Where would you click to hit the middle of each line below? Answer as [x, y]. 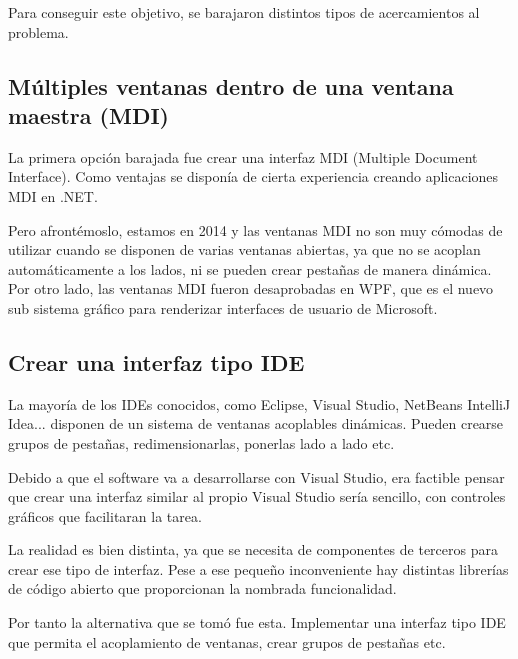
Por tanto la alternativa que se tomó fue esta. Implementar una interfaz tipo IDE [257, 622]
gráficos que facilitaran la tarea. [105, 515]
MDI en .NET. [53, 195]
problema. [38, 31]
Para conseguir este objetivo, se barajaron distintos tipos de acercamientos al [244, 12]
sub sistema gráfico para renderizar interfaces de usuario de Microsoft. [223, 307]
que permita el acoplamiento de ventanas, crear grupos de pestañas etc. [227, 641]
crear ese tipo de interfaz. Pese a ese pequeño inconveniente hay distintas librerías [258, 568]
